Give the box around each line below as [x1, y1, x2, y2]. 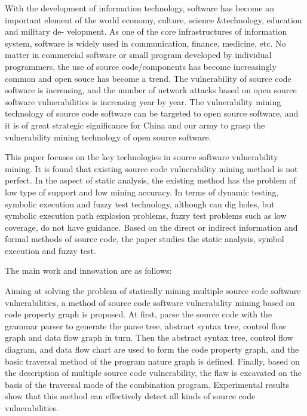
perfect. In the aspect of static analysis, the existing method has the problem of [5, 174, 296, 186]
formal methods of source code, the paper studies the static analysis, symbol [5, 233, 284, 245]
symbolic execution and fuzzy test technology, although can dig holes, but [5, 197, 275, 210]
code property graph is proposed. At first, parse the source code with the [5, 308, 272, 320]
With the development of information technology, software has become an [5, 2, 274, 14]
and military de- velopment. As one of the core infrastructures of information [5, 25, 287, 38]
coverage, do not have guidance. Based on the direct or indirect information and [5, 221, 298, 233]
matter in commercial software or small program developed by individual [5, 48, 272, 61]
